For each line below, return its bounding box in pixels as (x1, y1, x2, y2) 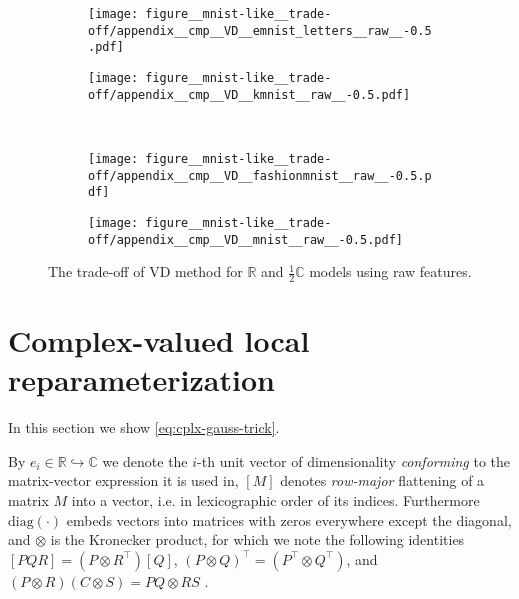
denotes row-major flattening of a (280, 470, 485, 491)
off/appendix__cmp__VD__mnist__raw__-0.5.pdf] (88, 232, 403, 247)
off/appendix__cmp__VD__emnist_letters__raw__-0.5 (88, 23, 432, 38)
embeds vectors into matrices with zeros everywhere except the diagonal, (66, 509, 512, 530)
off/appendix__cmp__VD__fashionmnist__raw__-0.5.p (88, 168, 432, 183)
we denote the (102, 450, 188, 471)
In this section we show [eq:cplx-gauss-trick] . (8, 417, 280, 438)
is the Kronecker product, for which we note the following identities (50, 529, 465, 550)
